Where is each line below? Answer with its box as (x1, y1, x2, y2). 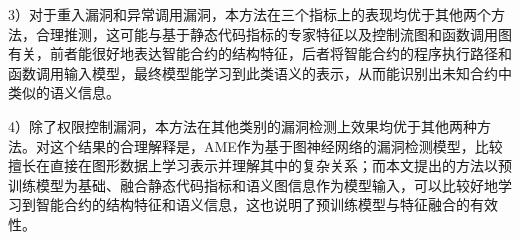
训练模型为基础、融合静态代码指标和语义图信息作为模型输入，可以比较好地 (8, 174, 498, 195)
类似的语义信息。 (8, 82, 120, 103)
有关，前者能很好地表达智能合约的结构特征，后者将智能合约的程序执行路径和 (8, 43, 512, 64)
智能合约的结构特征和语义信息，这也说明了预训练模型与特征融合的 (35, 194, 470, 215)
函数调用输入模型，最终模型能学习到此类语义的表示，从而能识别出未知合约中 (8, 62, 512, 83)
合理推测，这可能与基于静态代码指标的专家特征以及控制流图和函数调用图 (35, 23, 512, 44)
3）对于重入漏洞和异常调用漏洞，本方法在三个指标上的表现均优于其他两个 (8, 4, 491, 24)
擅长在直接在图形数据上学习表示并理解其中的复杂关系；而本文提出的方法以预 (8, 155, 512, 176)
